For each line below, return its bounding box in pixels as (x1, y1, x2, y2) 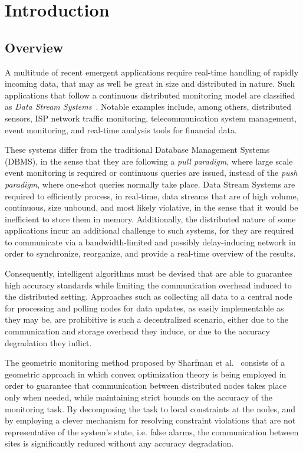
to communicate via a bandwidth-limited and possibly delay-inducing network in (5, 235, 296, 248)
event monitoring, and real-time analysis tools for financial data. (5, 123, 237, 136)
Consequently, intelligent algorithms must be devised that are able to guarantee (5, 267, 292, 280)
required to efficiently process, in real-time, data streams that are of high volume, (5, 189, 299, 202)
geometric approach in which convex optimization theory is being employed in (5, 367, 286, 380)
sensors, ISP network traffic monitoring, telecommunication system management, (5, 111, 297, 124)
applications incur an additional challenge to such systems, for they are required (5, 224, 294, 237)
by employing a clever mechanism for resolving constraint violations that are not (5, 414, 296, 426)
